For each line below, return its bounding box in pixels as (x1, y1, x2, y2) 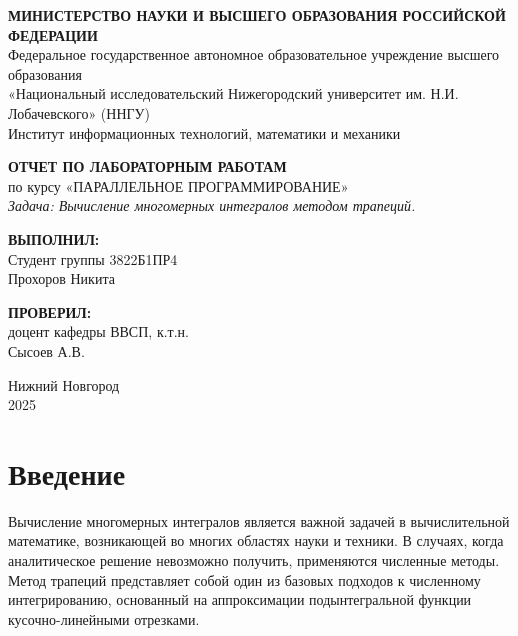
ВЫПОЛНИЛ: (8, 228, 100, 249)
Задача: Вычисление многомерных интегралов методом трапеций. (8, 195, 416, 216)
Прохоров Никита (8, 268, 115, 289)
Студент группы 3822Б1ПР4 (8, 248, 178, 269)
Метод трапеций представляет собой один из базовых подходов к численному (8, 569, 481, 590)
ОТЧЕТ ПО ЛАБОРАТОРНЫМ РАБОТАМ (8, 156, 287, 177)
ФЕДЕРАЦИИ (8, 24, 98, 45)
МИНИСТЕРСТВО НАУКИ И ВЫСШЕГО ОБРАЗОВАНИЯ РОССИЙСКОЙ (8, 5, 506, 25)
